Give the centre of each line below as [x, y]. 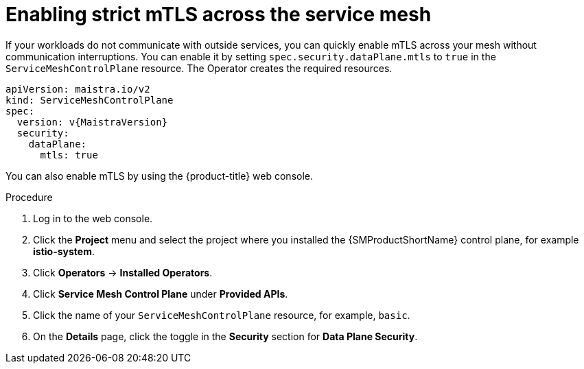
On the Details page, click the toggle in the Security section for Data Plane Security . [225, 336]
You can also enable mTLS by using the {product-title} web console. [159, 176]
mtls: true [69, 155]
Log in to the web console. [93, 218]
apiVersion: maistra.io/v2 [78, 89]
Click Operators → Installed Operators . [123, 272]
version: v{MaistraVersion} [92, 122]
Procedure [29, 197]
